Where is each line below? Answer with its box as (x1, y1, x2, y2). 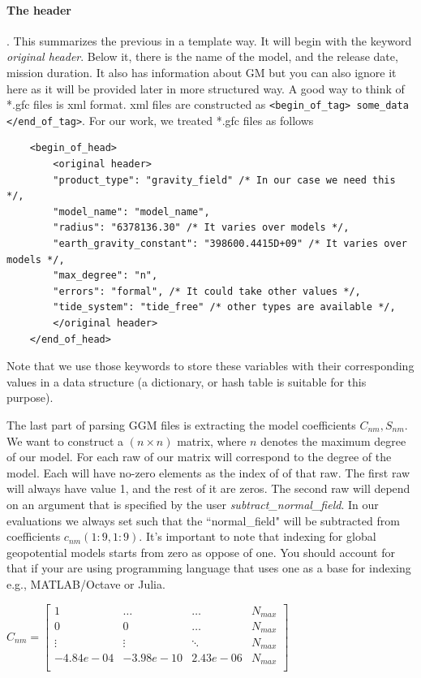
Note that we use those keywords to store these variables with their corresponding (6, 357, 415, 374)
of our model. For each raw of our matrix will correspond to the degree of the (6, 448, 392, 465)
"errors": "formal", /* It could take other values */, (53, 285, 361, 297)
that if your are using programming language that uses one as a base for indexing (6, 559, 411, 577)
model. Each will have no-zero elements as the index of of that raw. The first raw (6, 464, 410, 481)
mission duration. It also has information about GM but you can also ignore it (6, 63, 397, 80)
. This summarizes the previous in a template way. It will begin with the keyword (6, 32, 412, 49)
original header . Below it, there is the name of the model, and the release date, (6, 48, 398, 65)
